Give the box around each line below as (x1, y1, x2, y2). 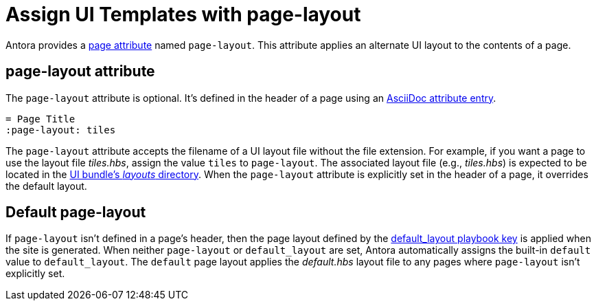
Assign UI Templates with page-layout (5, 3, 361, 26)
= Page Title (5, 113, 76, 124)
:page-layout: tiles (5, 124, 116, 135)
